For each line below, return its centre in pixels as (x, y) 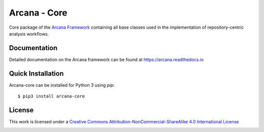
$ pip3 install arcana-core (51, 96)
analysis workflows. (29, 34)
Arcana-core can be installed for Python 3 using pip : (62, 85)
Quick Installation (36, 73)
